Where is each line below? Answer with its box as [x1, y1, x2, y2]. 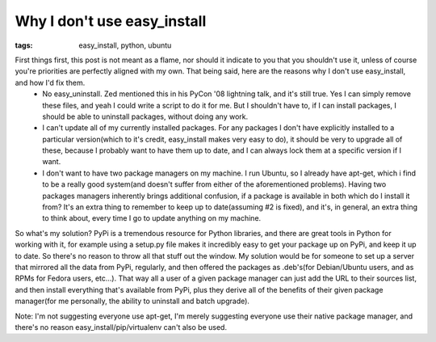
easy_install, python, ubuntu [78, 40, 172, 50]
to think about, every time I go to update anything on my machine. [42, 213, 262, 223]
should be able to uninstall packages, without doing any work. [42, 112, 249, 121]
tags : [15, 40, 33, 50]
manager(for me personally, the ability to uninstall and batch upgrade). [15, 296, 250, 306]
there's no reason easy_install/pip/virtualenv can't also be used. [15, 322, 228, 331]
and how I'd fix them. [15, 78, 86, 87]
